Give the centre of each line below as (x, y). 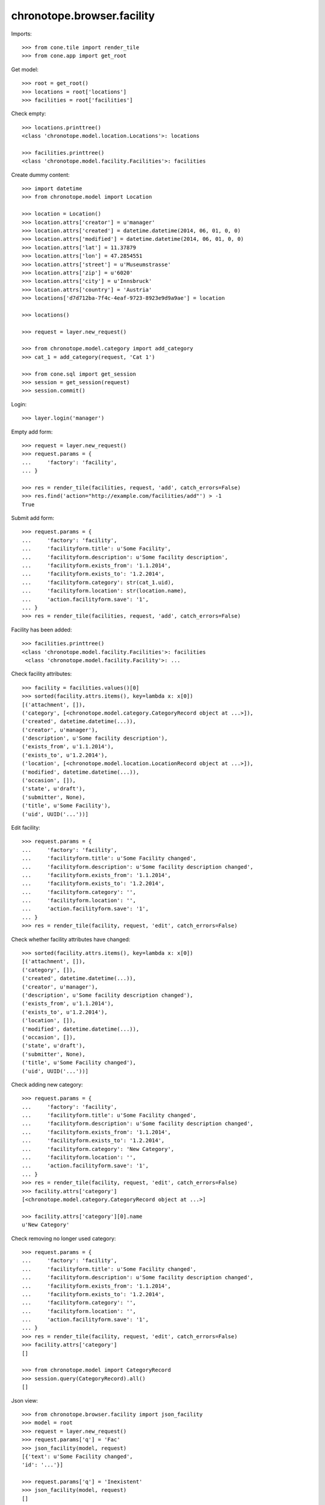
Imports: (22, 34)
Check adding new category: (47, 1084)
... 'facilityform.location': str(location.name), (104, 591)
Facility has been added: (42, 630)
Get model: (25, 69)
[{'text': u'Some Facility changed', (78, 1456)
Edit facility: (26, 827)
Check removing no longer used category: (63, 1238)
